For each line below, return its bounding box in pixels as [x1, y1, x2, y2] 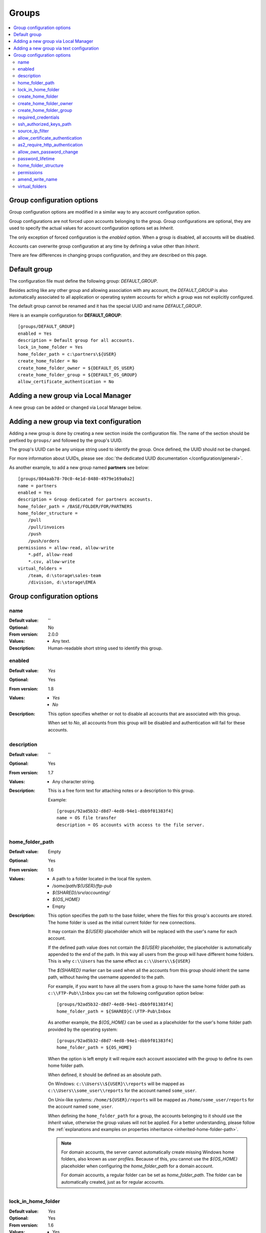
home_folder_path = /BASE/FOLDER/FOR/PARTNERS [18, 504, 133, 509]
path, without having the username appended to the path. [48, 974, 165, 980]
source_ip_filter [18, 128, 49, 134]
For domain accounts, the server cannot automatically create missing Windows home [61, 1149, 234, 1155]
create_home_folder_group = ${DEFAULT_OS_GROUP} [18, 372, 137, 377]
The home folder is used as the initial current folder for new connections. [48, 919, 196, 925]
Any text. [52, 638, 71, 644]
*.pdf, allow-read [28, 552, 73, 557]
